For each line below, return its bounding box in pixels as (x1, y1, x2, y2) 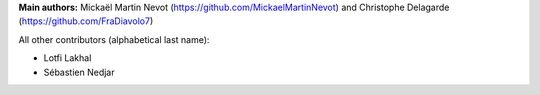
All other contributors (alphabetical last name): (18, 33, 210, 45)
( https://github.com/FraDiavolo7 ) (18, 15, 154, 27)
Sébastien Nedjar (43, 66, 115, 78)
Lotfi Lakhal (43, 52, 92, 64)
